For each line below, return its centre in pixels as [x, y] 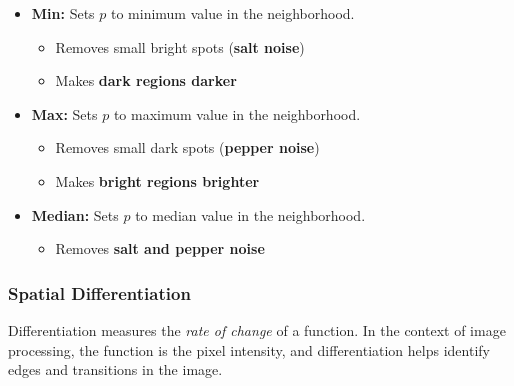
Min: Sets [63, 13]
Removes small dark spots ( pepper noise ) [187, 147]
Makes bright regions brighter [157, 180]
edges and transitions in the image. [115, 369]
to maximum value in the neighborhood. [237, 113]
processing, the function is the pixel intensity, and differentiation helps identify [249, 349]
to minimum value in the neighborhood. [232, 13]
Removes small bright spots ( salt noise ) [180, 46]
